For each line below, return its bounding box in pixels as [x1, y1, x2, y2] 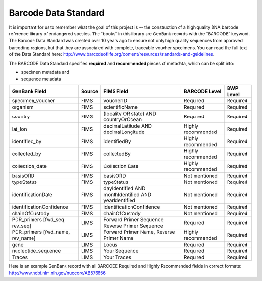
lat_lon [12, 125, 27, 132]
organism [12, 103, 33, 110]
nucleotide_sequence [12, 248, 61, 254]
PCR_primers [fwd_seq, [12, 216, 66, 223]
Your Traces [103, 254, 131, 261]
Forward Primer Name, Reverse [103, 229, 175, 235]
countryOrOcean [103, 116, 142, 123]
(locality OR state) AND [103, 110, 156, 116]
